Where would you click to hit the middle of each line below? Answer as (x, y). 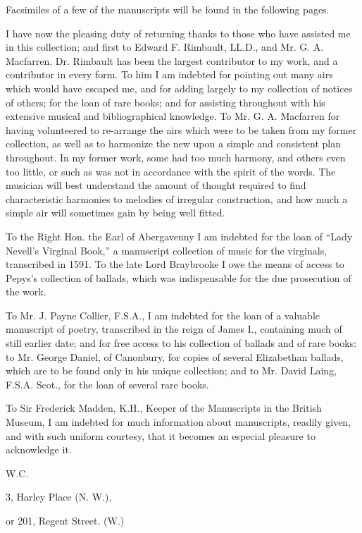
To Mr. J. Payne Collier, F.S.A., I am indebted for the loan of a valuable (163, 315)
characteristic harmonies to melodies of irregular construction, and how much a (177, 198)
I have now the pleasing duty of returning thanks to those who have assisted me (178, 33)
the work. (26, 292)
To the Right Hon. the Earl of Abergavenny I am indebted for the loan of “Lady (179, 236)
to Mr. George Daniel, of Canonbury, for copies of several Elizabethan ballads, (175, 356)
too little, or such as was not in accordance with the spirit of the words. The (171, 171)
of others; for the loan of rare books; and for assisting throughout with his (166, 102)
